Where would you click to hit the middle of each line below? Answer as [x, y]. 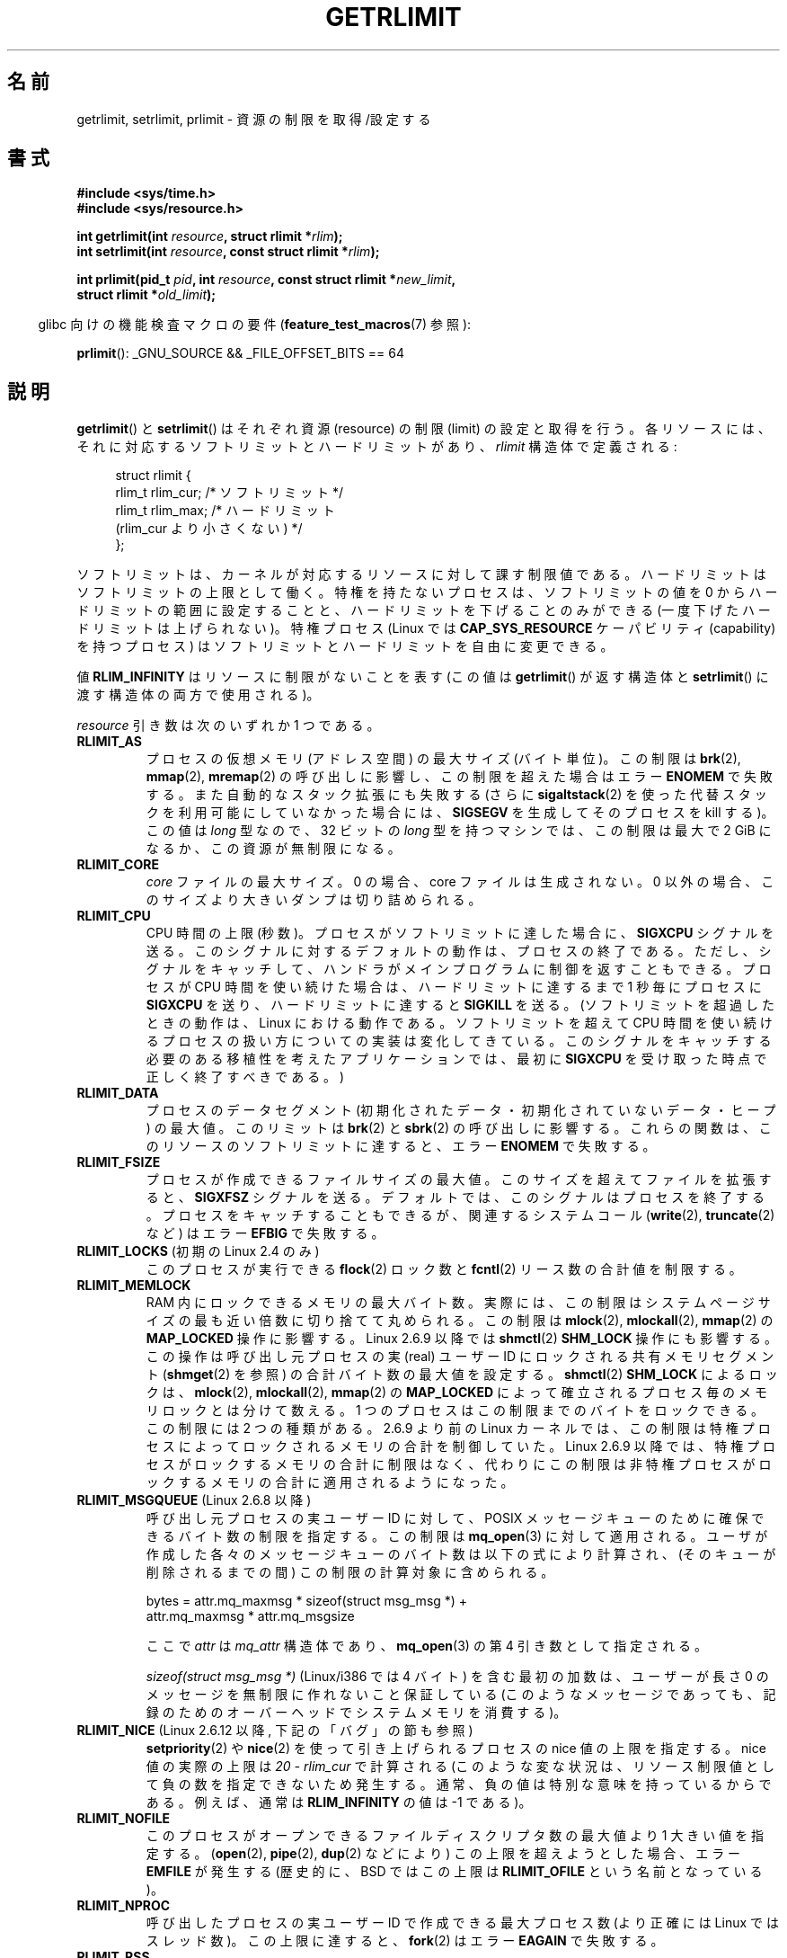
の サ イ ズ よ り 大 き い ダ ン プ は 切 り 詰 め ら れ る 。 [314, 900]
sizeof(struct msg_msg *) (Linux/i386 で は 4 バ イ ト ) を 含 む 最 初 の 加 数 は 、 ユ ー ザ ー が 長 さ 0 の [457, 1677]
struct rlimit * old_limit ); [146, 295]
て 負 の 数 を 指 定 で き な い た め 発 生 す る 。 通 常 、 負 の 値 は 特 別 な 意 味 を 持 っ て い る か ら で [459, 1784]
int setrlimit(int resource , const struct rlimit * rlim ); [228, 252]
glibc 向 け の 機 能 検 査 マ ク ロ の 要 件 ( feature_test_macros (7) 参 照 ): [255, 325]
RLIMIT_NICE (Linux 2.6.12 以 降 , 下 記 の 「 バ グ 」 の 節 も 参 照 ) [275, 1731]
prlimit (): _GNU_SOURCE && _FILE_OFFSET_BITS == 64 [241, 353]
